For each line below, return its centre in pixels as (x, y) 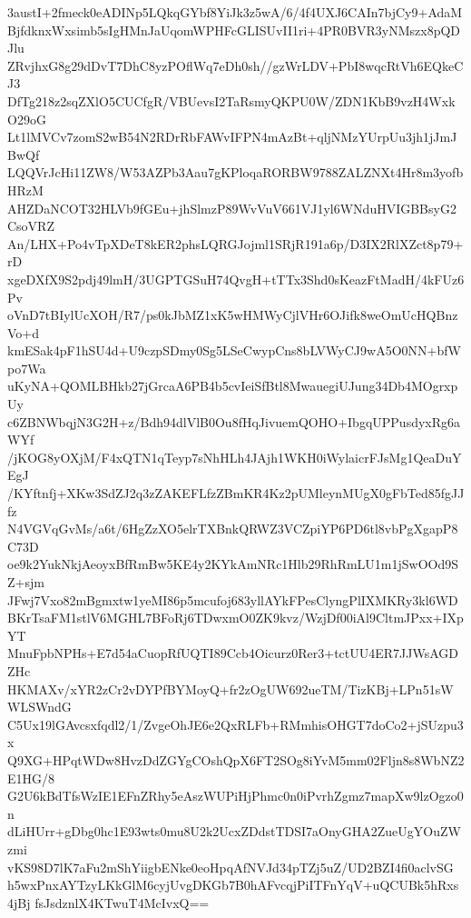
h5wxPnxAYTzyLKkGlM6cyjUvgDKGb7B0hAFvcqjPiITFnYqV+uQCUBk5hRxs (233, 885)
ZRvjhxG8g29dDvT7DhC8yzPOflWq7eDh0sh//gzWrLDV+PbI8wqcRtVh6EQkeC (235, 65)
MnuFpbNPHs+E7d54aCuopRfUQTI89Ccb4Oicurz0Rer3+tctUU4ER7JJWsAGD (233, 653)
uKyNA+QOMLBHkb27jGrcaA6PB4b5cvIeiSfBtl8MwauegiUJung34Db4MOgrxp (233, 386)
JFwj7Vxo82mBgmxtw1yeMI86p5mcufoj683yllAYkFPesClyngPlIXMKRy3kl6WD (233, 599)
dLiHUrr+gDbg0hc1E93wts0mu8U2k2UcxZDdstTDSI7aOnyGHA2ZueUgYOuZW (234, 831)
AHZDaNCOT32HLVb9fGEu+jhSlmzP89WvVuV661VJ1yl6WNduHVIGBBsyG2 (232, 208)
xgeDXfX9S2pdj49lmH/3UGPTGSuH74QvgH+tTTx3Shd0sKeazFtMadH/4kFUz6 (236, 279)
